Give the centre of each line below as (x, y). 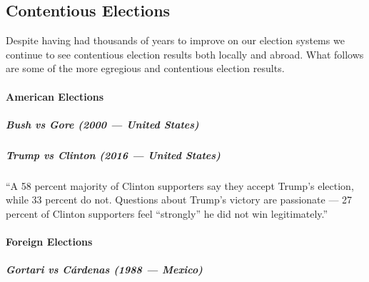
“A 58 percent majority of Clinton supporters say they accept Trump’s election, (180, 185)
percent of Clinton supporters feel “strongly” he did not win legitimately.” (167, 213)
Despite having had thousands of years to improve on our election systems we (175, 40)
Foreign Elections (49, 242)
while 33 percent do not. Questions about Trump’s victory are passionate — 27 (179, 200)
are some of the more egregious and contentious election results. (145, 68)
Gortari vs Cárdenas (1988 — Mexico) (104, 270)
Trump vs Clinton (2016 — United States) (113, 155)
